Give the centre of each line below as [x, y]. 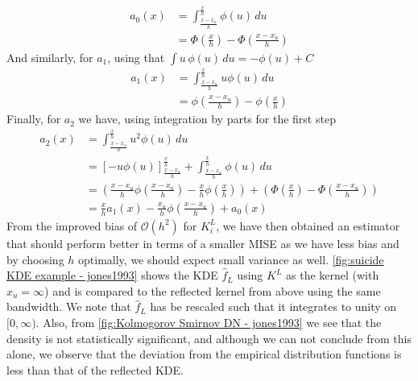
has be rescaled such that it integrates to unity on [273, 306]
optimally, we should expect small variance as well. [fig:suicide [231, 259]
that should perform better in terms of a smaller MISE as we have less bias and [203, 243]
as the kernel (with [333, 275]
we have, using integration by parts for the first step [207, 119]
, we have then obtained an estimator [308, 225]
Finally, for [34, 119]
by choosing [35, 259]
